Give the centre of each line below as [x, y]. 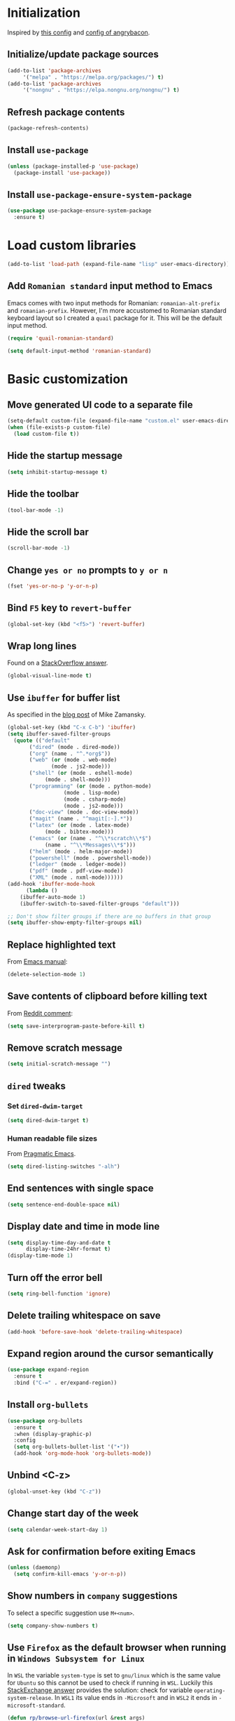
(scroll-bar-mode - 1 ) [39, 548]
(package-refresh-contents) [48, 128]
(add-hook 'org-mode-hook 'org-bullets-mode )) [83, 1454]
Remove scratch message [65, 1048]
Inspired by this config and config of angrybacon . [79, 32]
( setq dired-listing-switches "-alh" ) [64, 1167]
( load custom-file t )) [47, 434]
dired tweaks [37, 1086]
